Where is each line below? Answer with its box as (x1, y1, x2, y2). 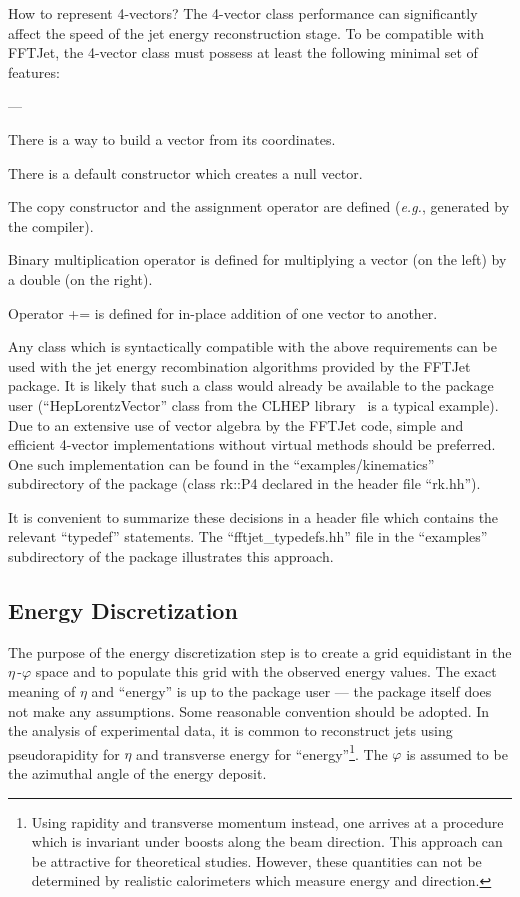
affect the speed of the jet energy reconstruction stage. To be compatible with (8, 22, 484, 43)
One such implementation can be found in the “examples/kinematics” (8, 453, 435, 474)
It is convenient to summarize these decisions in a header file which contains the (8, 506, 499, 527)
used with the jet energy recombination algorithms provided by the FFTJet (8, 355, 471, 376)
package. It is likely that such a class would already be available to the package (8, 375, 494, 396)
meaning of (8, 681, 76, 702)
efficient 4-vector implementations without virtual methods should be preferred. (8, 434, 496, 455)
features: (8, 61, 60, 82)
